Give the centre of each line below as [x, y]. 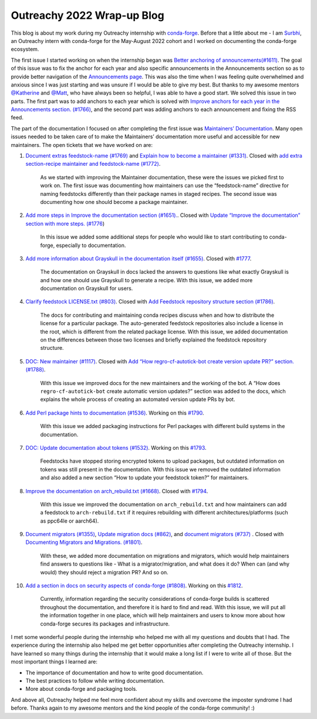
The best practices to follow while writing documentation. [95, 680]
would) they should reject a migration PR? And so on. [104, 572]
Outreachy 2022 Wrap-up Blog [87, 15]
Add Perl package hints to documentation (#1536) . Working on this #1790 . [115, 413]
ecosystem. [25, 49]
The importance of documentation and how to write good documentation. [114, 673]
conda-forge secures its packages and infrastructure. [105, 624]
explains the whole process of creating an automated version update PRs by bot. [138, 399]
